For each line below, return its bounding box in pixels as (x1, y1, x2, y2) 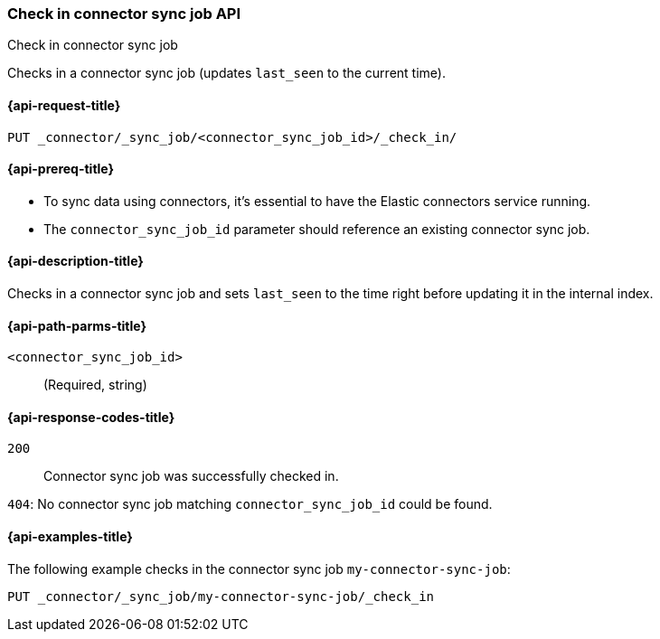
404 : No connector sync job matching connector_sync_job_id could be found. (7, 496, 493, 512)
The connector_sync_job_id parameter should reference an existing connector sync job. (43, 221, 590, 237)
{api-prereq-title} (7, 161, 115, 177)
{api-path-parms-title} (7, 317, 147, 334)
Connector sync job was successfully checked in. (43, 468, 339, 484)
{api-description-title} (7, 253, 144, 269)
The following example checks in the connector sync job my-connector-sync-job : (7, 560, 511, 577)
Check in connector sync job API (7, 5, 241, 23)
